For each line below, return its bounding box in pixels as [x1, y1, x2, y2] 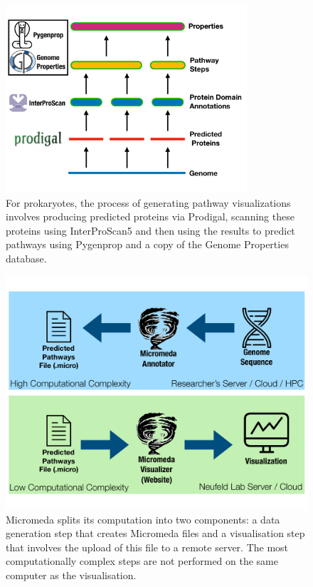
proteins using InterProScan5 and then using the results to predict [6, 223, 295, 238]
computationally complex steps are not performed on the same [6, 553, 278, 568]
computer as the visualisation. [6, 568, 137, 583]
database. [6, 250, 47, 265]
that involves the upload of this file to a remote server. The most [6, 539, 289, 554]
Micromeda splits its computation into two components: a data [6, 511, 280, 526]
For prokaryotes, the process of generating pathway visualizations [6, 195, 291, 210]
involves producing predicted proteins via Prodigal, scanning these [6, 209, 295, 224]
